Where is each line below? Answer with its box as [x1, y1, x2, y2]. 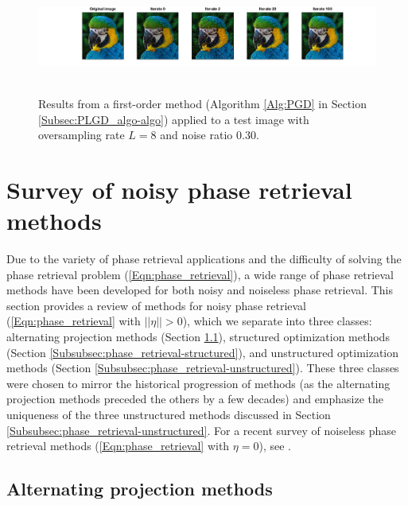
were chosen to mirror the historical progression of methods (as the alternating [6, 375, 391, 391]
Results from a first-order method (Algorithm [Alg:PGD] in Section [38, 95, 367, 111]
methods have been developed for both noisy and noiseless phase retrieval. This [6, 282, 393, 298]
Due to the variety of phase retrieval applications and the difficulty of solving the [6, 251, 402, 267]
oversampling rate [38, 126, 125, 143]
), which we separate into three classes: [182, 313, 372, 329]
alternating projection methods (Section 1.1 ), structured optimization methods [6, 328, 390, 345]
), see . [258, 437, 291, 454]
